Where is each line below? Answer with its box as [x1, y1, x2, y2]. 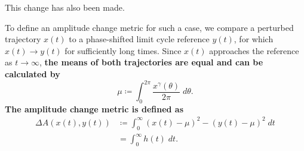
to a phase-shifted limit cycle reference [69, 33, 210, 45]
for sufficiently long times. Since [65, 44, 182, 56]
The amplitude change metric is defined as [5, 102, 184, 115]
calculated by [5, 67, 60, 80]
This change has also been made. [5, 1, 125, 13]
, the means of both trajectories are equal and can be [39, 56, 263, 68]
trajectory [5, 33, 41, 45]
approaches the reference [209, 44, 299, 56]
